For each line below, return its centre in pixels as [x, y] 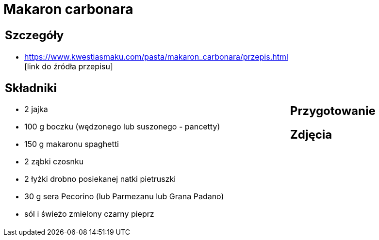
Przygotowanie [333, 111]
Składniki [31, 88]
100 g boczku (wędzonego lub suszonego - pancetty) [122, 127]
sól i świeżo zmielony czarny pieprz [89, 214]
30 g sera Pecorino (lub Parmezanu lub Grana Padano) [124, 197]
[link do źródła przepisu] [69, 66]
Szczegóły [34, 35]
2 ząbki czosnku [54, 162]
